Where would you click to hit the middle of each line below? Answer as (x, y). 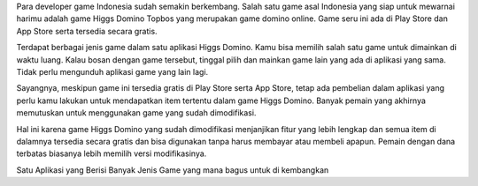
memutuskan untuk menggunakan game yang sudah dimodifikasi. (136, 113)
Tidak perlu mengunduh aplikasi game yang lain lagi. (112, 71)
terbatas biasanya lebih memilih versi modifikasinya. (112, 153)
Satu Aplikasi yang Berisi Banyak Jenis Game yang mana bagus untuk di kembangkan (173, 170)
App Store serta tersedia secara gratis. (87, 31)
